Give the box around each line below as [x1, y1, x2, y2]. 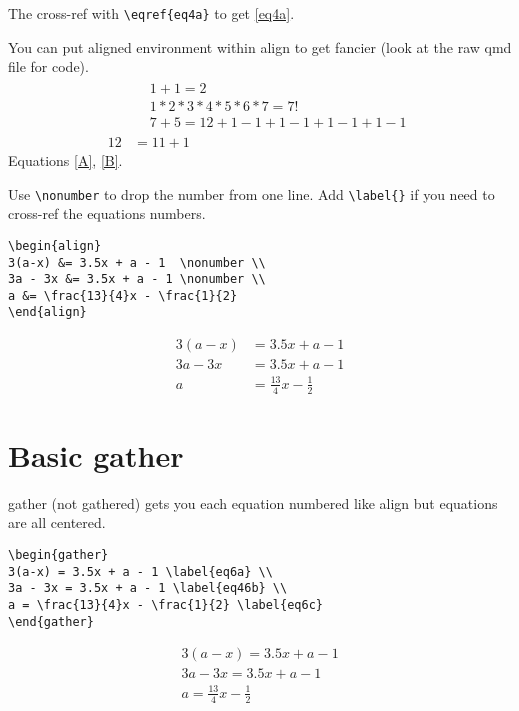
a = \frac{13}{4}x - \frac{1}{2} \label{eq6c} [8, 597, 323, 612]
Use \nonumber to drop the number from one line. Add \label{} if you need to [8, 183, 495, 204]
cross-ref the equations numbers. [8, 203, 206, 224]
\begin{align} [8, 238, 102, 253]
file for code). [8, 56, 89, 77]
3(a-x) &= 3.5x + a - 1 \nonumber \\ [8, 255, 266, 270]
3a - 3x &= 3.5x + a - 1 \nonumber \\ [8, 272, 266, 287]
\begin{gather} [8, 547, 109, 562]
